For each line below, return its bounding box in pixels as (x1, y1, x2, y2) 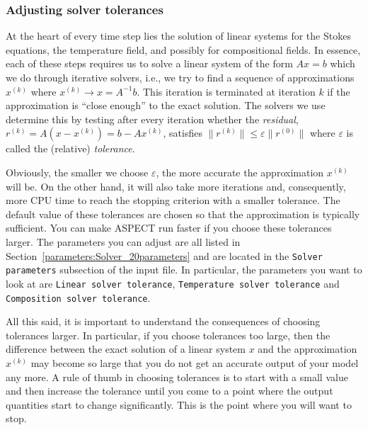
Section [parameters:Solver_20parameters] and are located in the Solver (6, 248, 323, 263)
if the (327, 84, 350, 98)
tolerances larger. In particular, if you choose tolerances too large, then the (6, 327, 330, 342)
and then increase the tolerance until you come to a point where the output (6, 383, 333, 398)
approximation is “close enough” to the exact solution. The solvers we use (6, 98, 326, 113)
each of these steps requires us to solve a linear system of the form (6, 56, 293, 71)
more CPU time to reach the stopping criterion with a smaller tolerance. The (6, 193, 340, 208)
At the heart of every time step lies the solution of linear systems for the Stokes (6, 28, 351, 43)
